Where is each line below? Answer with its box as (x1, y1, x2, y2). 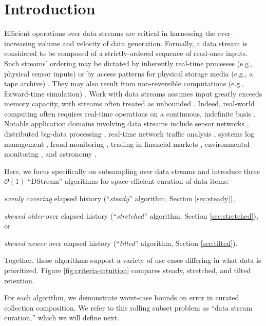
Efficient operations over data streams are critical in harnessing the (4, 28, 216, 39)
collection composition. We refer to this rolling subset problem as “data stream (4, 302, 253, 313)
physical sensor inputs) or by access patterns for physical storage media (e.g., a (4, 68, 253, 79)
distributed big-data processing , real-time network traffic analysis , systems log (4, 128, 254, 139)
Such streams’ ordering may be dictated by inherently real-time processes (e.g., (4, 57, 253, 68)
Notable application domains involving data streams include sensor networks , (4, 118, 249, 129)
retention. (4, 275, 34, 285)
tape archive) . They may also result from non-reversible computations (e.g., (4, 78, 244, 89)
